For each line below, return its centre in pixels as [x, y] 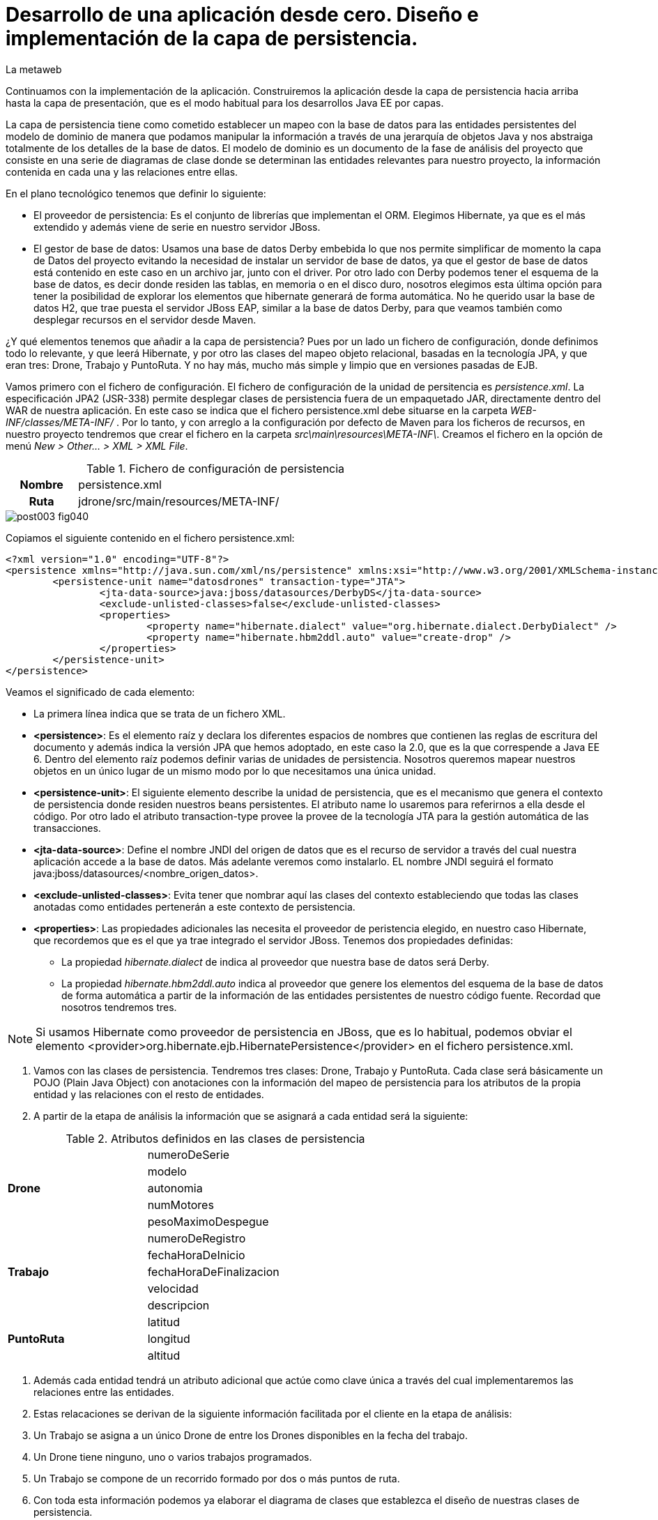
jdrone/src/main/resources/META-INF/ [179, 501]
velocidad [173, 1288]
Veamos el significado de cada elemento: [100, 692]
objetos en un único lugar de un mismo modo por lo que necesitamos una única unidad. [235, 770]
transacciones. [67, 828]
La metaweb [34, 69]
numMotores [181, 1204]
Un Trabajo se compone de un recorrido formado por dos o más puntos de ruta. [217, 1478]
